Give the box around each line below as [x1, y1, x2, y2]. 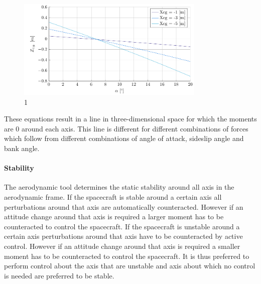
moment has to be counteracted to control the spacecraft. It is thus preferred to [4, 250, 249, 261]
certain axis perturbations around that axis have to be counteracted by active [4, 231, 243, 241]
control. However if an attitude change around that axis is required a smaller [4, 241, 240, 251]
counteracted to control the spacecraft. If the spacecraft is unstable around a [4, 221, 240, 231]
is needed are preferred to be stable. [4, 270, 114, 280]
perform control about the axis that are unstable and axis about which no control [4, 260, 255, 271]
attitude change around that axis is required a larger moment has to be [4, 211, 224, 222]
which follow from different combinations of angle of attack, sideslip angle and [4, 133, 244, 144]
